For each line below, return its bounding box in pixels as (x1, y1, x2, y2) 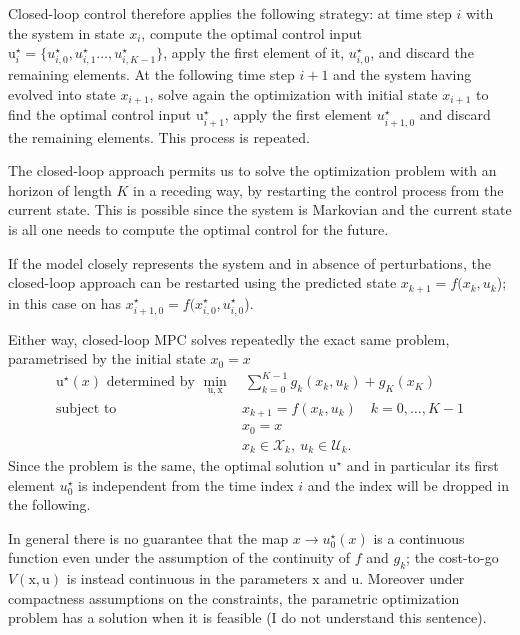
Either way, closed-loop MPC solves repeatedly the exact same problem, (8, 328, 450, 349)
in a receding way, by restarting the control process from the (133, 179, 504, 200)
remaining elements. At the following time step (8, 64, 295, 85)
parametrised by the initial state (8, 348, 206, 369)
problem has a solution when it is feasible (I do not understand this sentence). (8, 607, 487, 628)
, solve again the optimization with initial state (149, 83, 438, 104)
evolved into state (8, 83, 116, 104)
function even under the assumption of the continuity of (8, 547, 351, 568)
